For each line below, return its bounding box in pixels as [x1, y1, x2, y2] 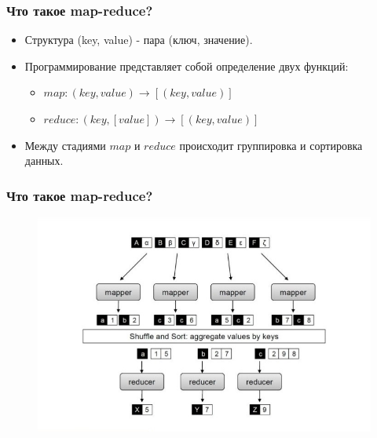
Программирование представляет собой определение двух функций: [24, 57, 349, 74]
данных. [24, 152, 64, 169]
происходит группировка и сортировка [179, 137, 363, 153]
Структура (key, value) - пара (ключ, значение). [24, 31, 253, 48]
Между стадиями [24, 137, 106, 153]
